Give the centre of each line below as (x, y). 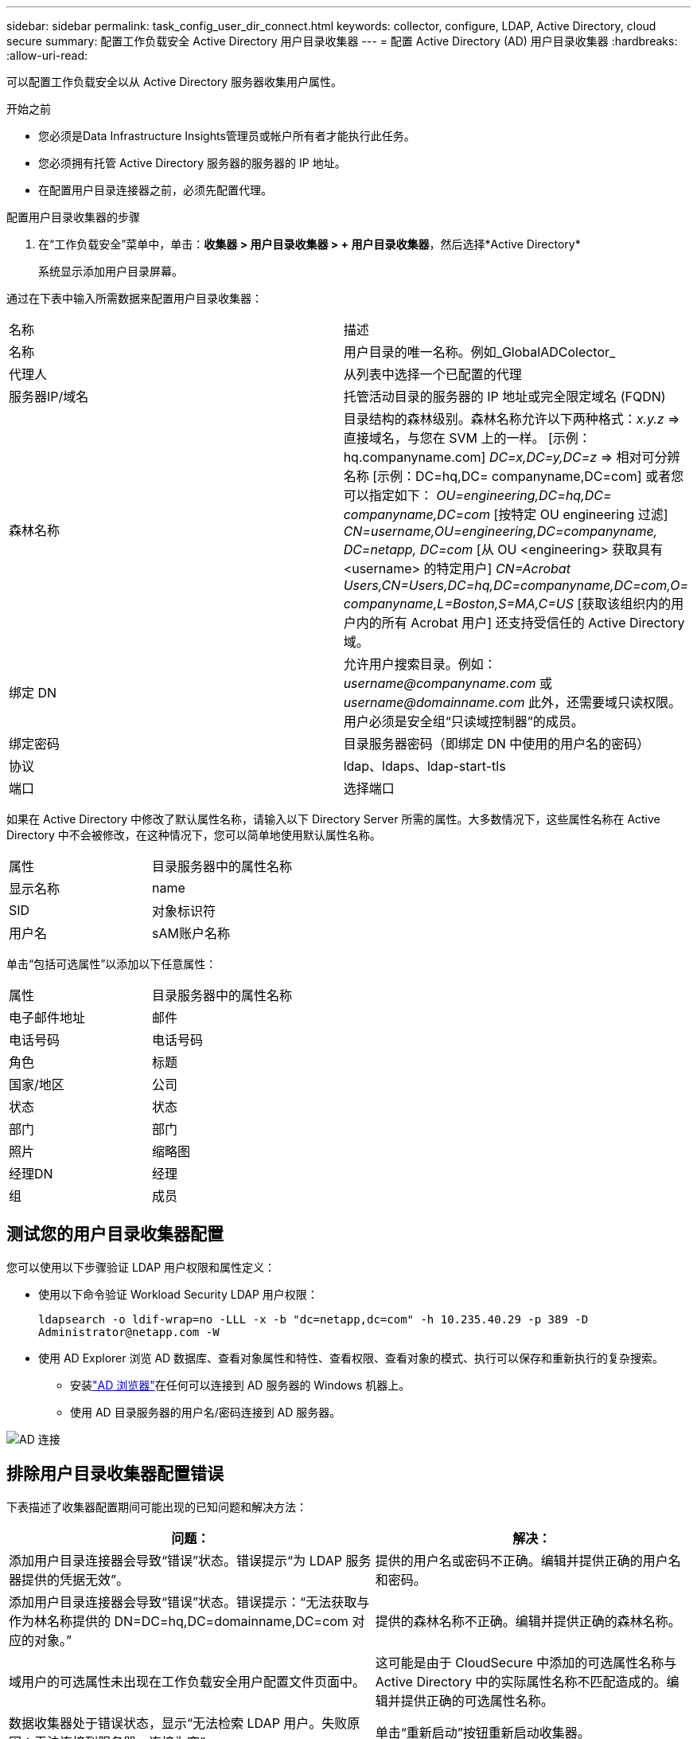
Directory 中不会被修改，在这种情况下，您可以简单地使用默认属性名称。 (194, 835)
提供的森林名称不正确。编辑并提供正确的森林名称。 (528, 1621)
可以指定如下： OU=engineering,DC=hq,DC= (477, 495)
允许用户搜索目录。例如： (420, 664)
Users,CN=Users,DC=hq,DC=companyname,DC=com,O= (516, 585)
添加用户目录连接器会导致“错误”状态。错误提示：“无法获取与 (189, 1602)
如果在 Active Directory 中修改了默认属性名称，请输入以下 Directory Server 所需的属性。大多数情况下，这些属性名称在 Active (333, 819)
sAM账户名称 (191, 933)
